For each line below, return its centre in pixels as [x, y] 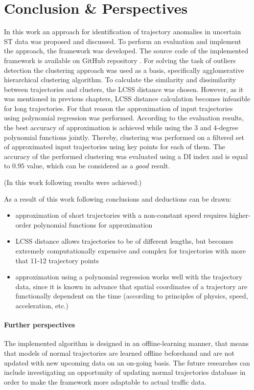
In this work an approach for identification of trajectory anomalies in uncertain [123, 32]
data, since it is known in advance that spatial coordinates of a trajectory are [131, 286]
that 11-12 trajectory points [57, 260]
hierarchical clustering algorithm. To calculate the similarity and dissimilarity [120, 80]
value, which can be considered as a [80, 166]
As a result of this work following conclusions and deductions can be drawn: [118, 198]
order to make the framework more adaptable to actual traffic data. [105, 381]
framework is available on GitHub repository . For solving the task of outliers [120, 60]
